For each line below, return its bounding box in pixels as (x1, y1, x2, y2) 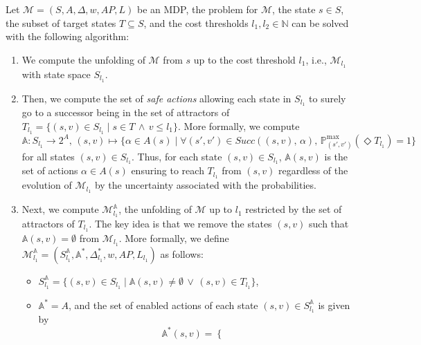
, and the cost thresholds (143, 15, 249, 30)
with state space (21, 66, 91, 81)
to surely (309, 91, 346, 105)
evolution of (21, 178, 72, 192)
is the (324, 149, 348, 163)
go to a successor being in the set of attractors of (21, 105, 230, 120)
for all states (21, 149, 75, 163)
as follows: (160, 246, 204, 261)
